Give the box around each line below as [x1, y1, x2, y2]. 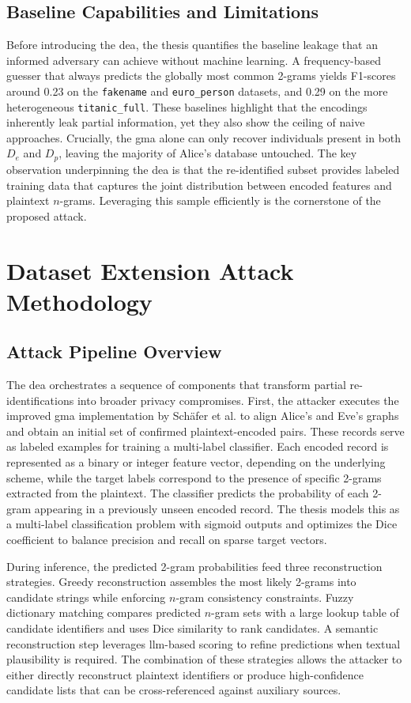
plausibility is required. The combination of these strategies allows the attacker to [6, 651, 402, 667]
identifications [6, 391, 74, 408]
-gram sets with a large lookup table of [211, 604, 399, 621]
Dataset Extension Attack [6, 254, 294, 286]
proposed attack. [6, 207, 87, 224]
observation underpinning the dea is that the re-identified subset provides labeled [6, 161, 400, 177]
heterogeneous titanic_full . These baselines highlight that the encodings [6, 98, 368, 115]
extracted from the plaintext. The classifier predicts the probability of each [6, 485, 369, 501]
